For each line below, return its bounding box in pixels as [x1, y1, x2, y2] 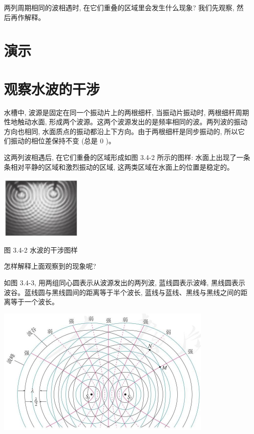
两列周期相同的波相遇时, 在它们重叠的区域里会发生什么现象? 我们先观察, [4, 2, 234, 12]
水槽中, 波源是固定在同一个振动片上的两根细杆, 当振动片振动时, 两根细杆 [4, 107, 235, 117]
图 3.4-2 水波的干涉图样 [4, 244, 78, 255]
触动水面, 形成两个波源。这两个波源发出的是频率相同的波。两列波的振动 [17, 117, 248, 127]
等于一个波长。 [10, 296, 59, 307]
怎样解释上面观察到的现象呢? [4, 261, 96, 271]
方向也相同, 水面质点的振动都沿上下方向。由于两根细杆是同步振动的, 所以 [4, 126, 238, 136]
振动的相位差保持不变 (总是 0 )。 [10, 136, 115, 146]
